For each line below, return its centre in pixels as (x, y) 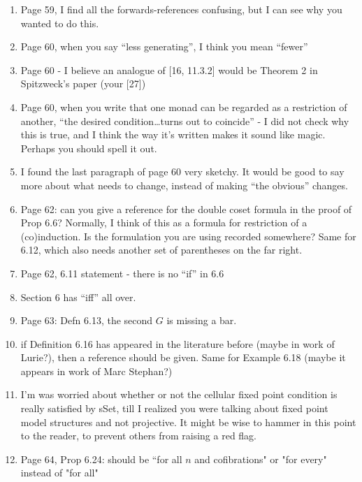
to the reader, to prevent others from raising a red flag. (138, 436)
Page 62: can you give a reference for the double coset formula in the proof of (186, 209)
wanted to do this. (60, 23)
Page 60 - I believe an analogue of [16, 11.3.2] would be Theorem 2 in (169, 70)
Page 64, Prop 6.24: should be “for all (101, 459)
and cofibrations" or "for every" (261, 459)
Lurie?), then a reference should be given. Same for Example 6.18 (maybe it (183, 357)
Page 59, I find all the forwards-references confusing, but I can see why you (181, 9)
